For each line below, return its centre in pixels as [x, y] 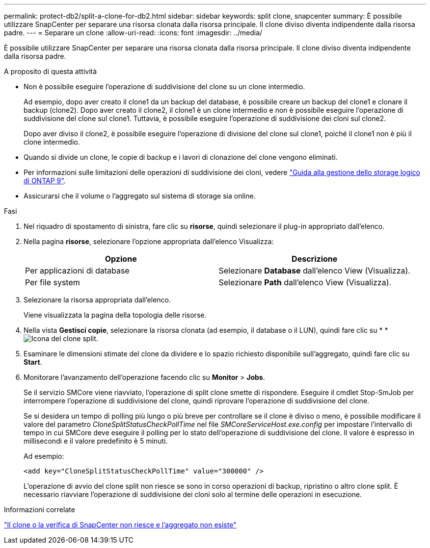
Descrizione [315, 259]
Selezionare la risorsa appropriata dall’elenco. [97, 300]
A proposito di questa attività [51, 71]
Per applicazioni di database [77, 271]
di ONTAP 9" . [45, 181]
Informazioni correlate [40, 510]
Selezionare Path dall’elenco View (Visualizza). [305, 282]
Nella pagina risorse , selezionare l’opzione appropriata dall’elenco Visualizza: [149, 241]
